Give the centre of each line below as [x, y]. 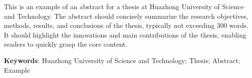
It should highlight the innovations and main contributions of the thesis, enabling [125, 34]
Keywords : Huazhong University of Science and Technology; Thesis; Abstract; [122, 60]
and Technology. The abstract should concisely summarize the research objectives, [126, 16]
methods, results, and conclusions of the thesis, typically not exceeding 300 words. [126, 25]
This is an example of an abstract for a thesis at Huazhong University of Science [124, 6]
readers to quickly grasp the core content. [66, 44]
